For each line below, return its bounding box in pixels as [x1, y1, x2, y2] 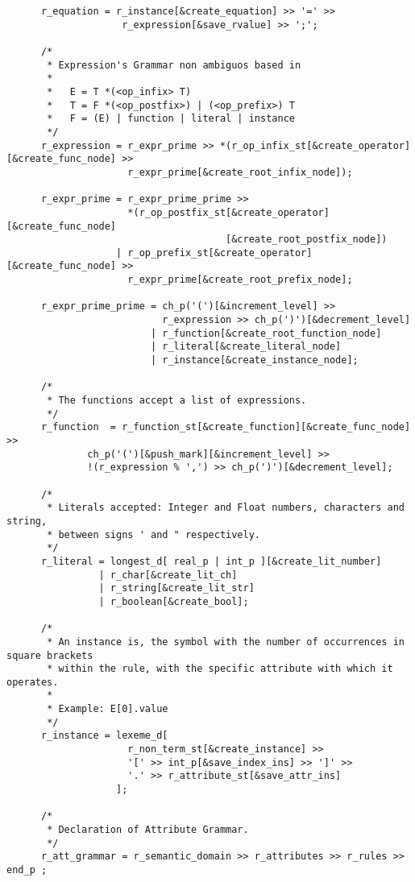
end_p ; [6, 864, 48, 876]
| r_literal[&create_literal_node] [150, 341, 342, 353]
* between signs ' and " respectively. [47, 528, 260, 540]
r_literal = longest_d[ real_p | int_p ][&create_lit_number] [40, 555, 382, 567]
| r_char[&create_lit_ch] [98, 569, 238, 581]
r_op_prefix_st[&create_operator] [127, 246, 313, 259]
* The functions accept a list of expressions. [47, 395, 307, 407]
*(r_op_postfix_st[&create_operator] [127, 206, 330, 218]
